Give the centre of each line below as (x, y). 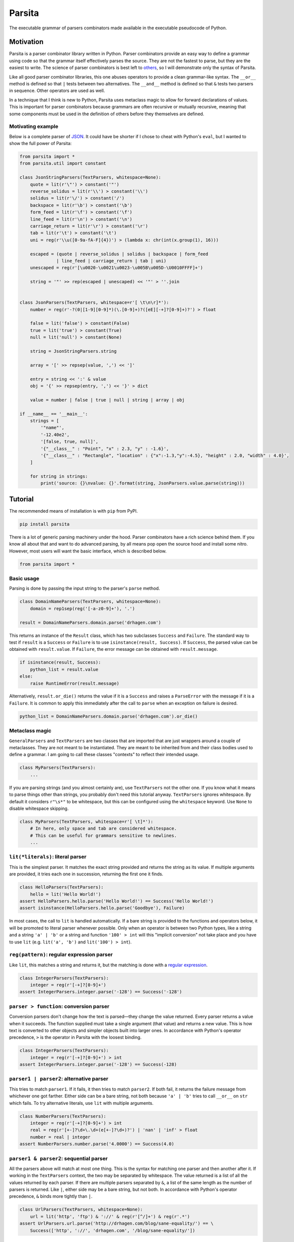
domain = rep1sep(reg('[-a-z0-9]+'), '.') (82, 608)
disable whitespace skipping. (39, 808)
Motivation (26, 42)
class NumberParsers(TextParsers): (63, 1116)
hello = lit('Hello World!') (66, 894)
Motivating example (34, 127)
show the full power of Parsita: (40, 144)
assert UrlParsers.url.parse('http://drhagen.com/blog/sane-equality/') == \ (116, 1224)
